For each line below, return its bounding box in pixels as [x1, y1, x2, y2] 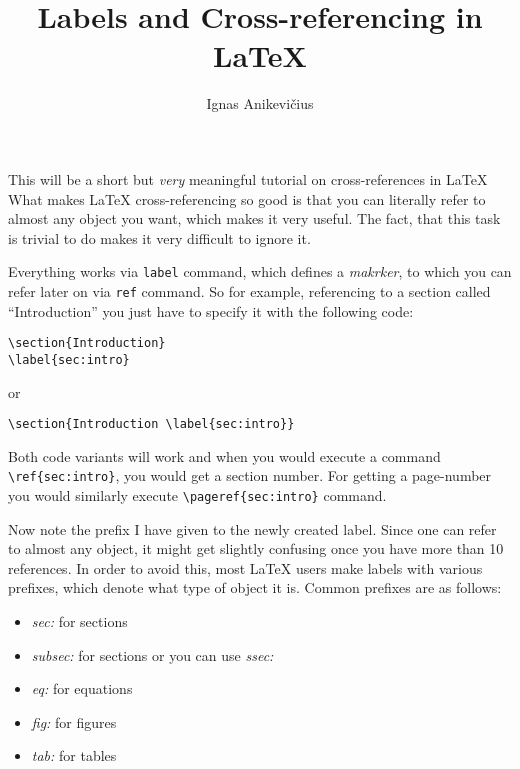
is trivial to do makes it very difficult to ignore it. [8, 227, 311, 248]
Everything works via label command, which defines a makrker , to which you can [8, 261, 512, 282]
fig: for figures [31, 711, 117, 732]
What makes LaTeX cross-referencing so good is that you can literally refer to [8, 188, 486, 209]
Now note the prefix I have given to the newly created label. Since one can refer [8, 518, 497, 539]
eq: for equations [31, 678, 133, 699]
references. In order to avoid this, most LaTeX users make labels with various [8, 557, 483, 578]
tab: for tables [31, 745, 117, 766]
